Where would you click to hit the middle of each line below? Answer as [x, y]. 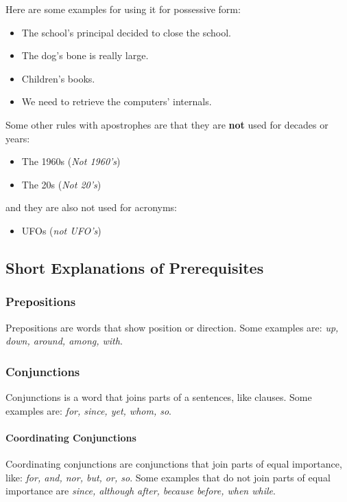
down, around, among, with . [64, 341]
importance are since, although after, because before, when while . [141, 491]
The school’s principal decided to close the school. [127, 32]
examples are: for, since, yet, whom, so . [89, 410]
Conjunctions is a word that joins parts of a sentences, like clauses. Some [159, 396]
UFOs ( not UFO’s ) [61, 230]
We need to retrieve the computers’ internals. [117, 101]
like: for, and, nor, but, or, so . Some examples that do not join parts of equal [168, 477]
